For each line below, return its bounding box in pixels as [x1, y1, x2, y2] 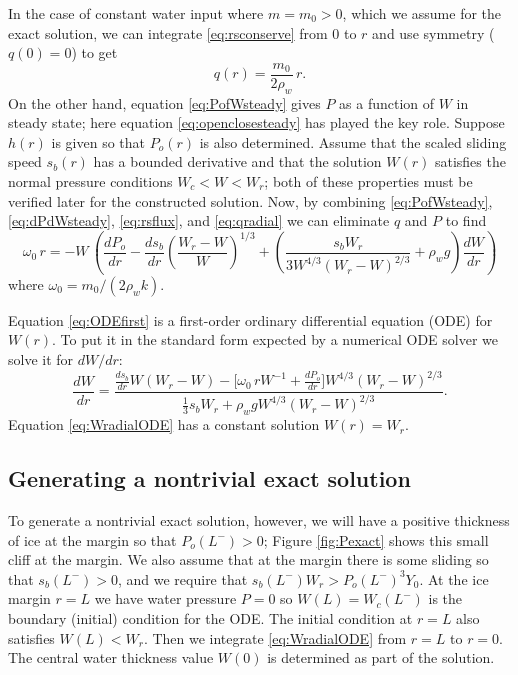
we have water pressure [94, 588, 237, 609]
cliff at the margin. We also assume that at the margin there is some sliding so [8, 549, 489, 570]
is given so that [51, 131, 146, 152]
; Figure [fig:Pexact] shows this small [263, 529, 489, 550]
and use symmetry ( [372, 22, 495, 43]
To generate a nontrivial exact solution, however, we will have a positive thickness [8, 509, 510, 530]
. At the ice [419, 568, 489, 589]
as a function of [339, 92, 435, 113]
